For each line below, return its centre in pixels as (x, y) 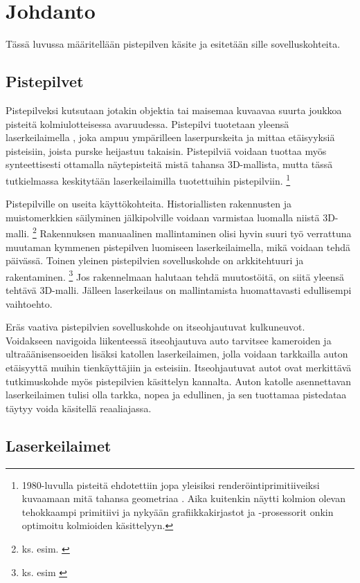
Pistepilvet (45, 81)
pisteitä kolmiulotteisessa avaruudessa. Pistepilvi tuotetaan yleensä (147, 123)
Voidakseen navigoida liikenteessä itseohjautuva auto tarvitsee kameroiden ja (169, 340)
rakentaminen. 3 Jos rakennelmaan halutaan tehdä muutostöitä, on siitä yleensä (175, 275)
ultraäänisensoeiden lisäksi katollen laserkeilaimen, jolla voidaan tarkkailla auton (177, 354)
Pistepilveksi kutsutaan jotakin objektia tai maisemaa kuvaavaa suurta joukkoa (174, 110)
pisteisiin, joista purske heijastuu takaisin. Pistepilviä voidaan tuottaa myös (166, 150)
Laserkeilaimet (58, 445)
